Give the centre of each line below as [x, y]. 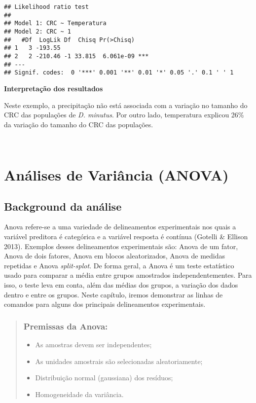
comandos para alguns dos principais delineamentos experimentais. [105, 304]
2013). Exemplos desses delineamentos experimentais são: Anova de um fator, [121, 246]
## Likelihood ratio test [46, 7]
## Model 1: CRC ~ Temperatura [55, 23]
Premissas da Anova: [66, 326]
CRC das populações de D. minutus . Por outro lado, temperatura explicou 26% [124, 115]
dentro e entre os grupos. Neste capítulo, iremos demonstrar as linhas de [113, 294]
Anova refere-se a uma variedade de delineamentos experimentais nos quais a [120, 227]
